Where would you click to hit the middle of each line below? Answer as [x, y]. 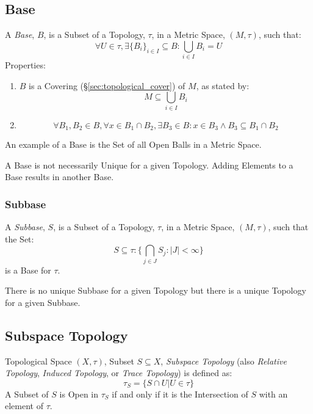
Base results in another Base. [59, 177]
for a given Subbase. [43, 302]
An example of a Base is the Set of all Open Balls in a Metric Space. [133, 144]
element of [24, 406]
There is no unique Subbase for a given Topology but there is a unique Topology [156, 290]
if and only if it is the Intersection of [180, 394]
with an [273, 394]
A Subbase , [25, 227]
